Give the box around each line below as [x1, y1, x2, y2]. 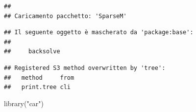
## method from [4, 74, 74, 81]
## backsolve [4, 48, 60, 55]
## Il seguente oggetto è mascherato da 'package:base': [4, 29, 194, 36]
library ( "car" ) [4, 98, 44, 108]
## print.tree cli [4, 84, 71, 91]
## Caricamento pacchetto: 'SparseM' [4, 12, 127, 20]
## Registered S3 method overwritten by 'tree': [4, 64, 166, 71]
